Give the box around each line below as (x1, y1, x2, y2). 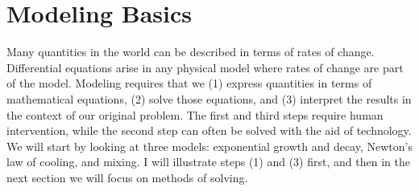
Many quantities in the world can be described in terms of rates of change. (6, 43, 375, 60)
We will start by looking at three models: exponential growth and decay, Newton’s (6, 137, 413, 154)
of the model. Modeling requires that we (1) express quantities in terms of (6, 75, 372, 91)
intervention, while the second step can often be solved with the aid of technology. (6, 122, 412, 139)
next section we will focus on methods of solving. (6, 169, 248, 185)
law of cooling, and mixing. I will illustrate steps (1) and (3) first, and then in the (6, 153, 410, 170)
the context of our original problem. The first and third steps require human (6, 106, 384, 123)
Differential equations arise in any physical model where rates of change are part (6, 59, 404, 75)
